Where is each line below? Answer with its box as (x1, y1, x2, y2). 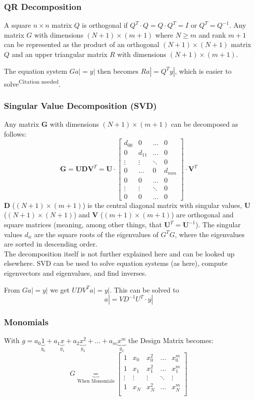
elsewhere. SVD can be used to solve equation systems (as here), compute (4, 258, 228, 268)
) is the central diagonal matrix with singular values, (82, 200, 242, 210)
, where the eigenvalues (175, 229, 245, 239)
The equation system (4, 65, 67, 76)
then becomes (97, 65, 139, 76)
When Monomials (77, 379, 115, 384)
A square (4, 20, 31, 30)
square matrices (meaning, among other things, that (4, 219, 162, 230)
